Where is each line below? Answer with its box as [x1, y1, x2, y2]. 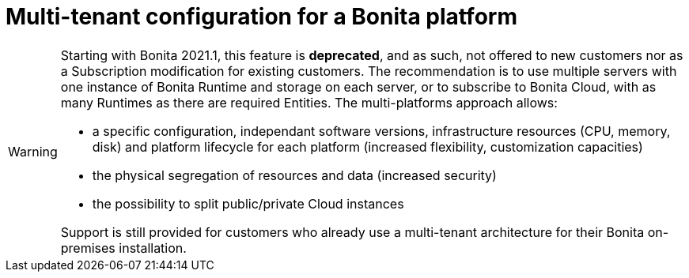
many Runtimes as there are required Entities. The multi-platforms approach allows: [60, 94, 558, 111]
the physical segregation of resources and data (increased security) [92, 167, 497, 183]
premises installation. [60, 239, 187, 256]
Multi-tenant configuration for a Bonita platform [6, 3, 517, 30]
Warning [8, 143, 58, 160]
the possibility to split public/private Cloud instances [92, 195, 404, 212]
